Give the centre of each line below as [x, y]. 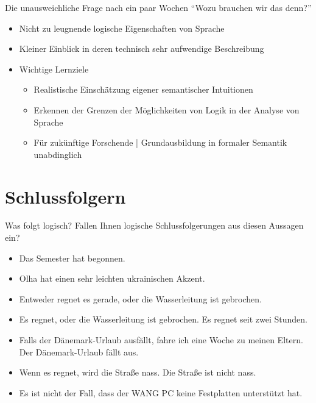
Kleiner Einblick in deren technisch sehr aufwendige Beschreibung [142, 48]
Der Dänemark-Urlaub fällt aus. [79, 351]
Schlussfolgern [65, 196]
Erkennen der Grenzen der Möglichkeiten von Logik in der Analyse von [167, 109]
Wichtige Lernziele [54, 69]
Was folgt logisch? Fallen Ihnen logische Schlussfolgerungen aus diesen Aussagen [154, 225]
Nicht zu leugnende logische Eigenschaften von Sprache [122, 28]
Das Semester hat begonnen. [72, 258]
